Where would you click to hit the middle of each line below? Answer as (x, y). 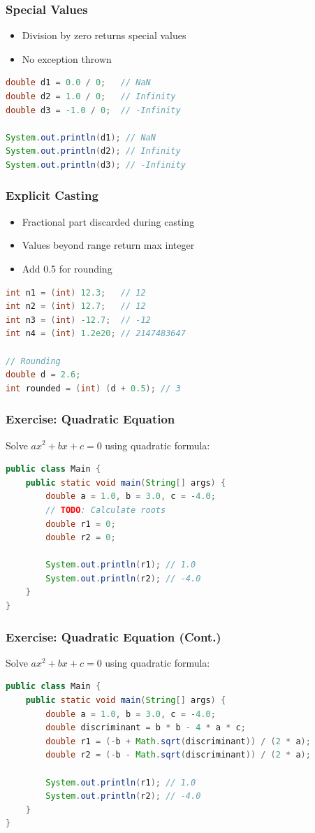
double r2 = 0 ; (81, 538)
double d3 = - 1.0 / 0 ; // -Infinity (93, 110)
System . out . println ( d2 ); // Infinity (93, 151)
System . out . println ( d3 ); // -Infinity (96, 165)
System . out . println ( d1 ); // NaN (81, 137)
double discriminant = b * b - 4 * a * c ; (146, 728)
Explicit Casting (52, 195)
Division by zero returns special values (104, 35)
